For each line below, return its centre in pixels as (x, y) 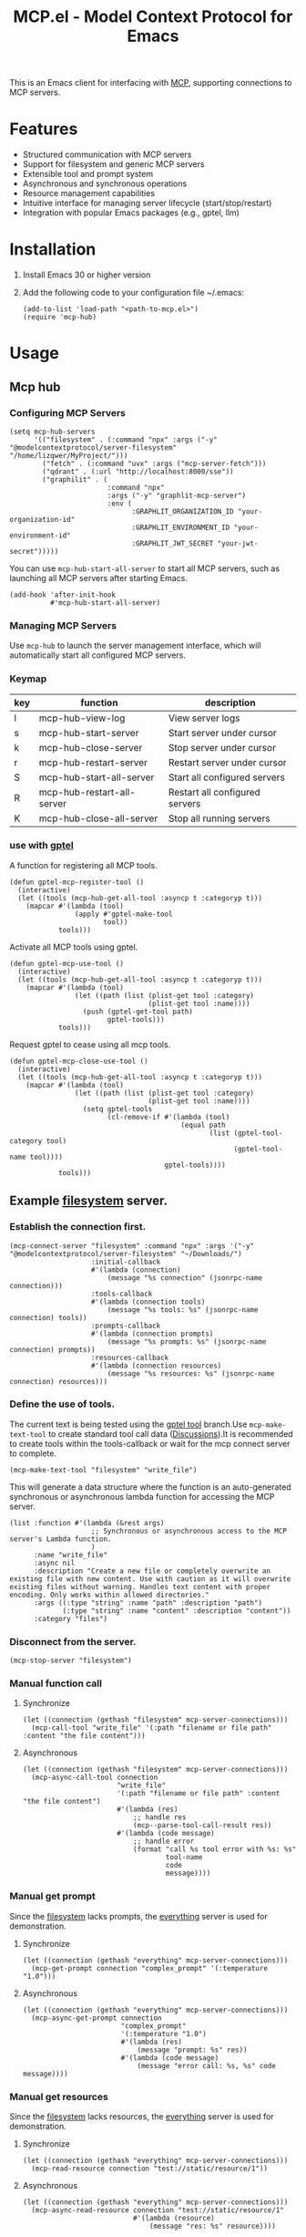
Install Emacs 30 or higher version (87, 275)
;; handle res (160, 1817)
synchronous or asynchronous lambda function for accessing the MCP (142, 1496)
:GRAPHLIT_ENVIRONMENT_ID (181, 527)
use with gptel (42, 846)
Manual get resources (59, 2097)
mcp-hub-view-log (82, 718)
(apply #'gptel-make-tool (123, 914)
